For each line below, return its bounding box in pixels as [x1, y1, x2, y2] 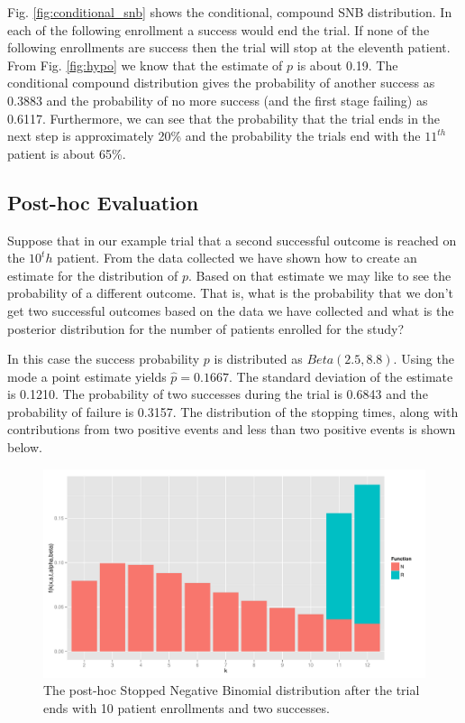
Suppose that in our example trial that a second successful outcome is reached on [7, 230, 457, 249]
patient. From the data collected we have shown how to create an [57, 248, 417, 267]
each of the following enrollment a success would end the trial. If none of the [7, 20, 430, 39]
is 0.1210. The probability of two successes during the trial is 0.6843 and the [7, 385, 428, 403]
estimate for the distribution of [7, 265, 178, 284]
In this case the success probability [7, 349, 200, 368]
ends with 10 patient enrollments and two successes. [43, 698, 330, 717]
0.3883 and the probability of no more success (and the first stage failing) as [7, 90, 428, 109]
